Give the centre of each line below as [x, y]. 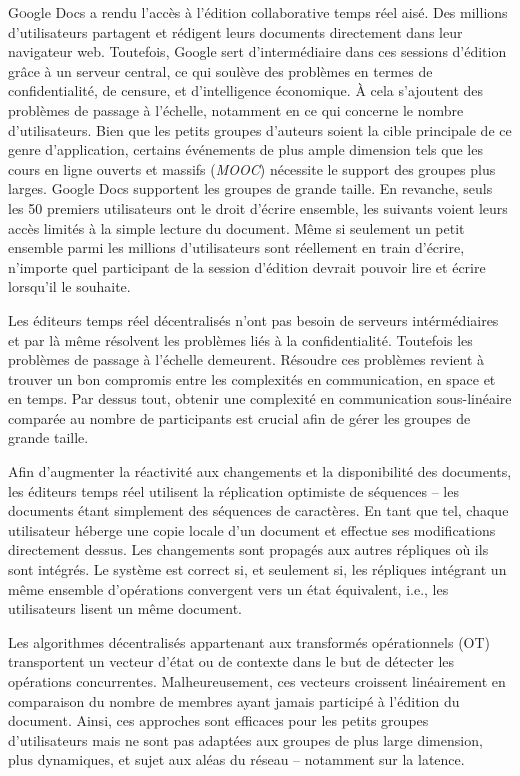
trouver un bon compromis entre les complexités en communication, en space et [252, 378]
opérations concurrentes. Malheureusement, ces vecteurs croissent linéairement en [257, 681]
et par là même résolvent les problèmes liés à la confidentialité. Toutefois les [240, 339]
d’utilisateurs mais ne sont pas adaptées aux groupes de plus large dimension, [245, 739]
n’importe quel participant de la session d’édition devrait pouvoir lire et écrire [247, 266]
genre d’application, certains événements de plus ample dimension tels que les [245, 149]
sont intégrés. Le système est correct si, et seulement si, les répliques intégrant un [257, 569]
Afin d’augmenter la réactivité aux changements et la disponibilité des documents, [260, 471]
